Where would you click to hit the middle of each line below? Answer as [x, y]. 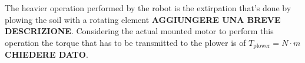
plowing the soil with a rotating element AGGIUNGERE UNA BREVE [143, 19]
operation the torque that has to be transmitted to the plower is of [125, 42]
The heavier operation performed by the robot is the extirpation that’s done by [148, 8]
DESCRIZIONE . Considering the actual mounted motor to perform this [139, 31]
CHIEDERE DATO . [47, 54]
